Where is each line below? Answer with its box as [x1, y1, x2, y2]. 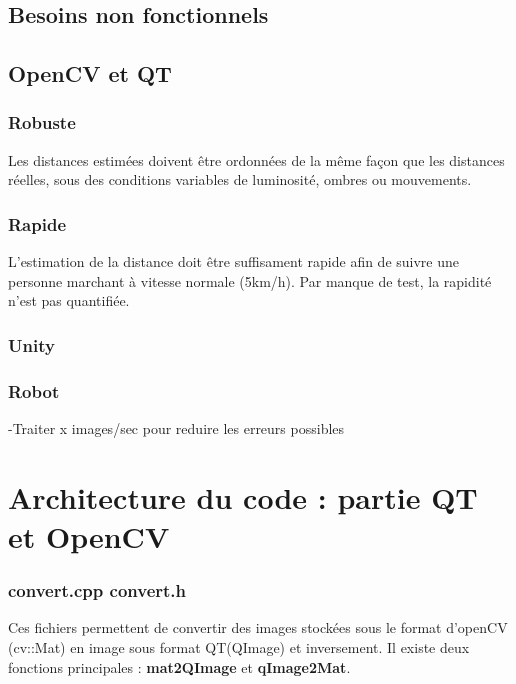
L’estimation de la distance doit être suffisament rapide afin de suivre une [8, 251, 460, 272]
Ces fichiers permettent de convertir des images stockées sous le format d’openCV [8, 617, 508, 638]
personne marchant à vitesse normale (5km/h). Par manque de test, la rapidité [8, 270, 492, 291]
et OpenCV [8, 516, 170, 556]
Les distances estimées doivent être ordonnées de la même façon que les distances [8, 149, 505, 170]
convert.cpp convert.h [8, 578, 187, 603]
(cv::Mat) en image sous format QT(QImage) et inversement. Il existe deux [8, 637, 470, 657]
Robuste [8, 110, 76, 135]
